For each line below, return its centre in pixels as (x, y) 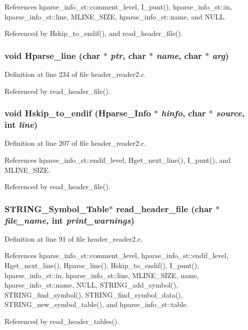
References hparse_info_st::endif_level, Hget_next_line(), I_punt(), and (118, 160)
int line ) (21, 125)
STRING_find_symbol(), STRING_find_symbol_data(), (94, 294)
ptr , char (128, 55)
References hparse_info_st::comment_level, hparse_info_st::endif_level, (116, 255)
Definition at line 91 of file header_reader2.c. (74, 238)
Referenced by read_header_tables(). (62, 321)
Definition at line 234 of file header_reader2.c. (75, 74)
